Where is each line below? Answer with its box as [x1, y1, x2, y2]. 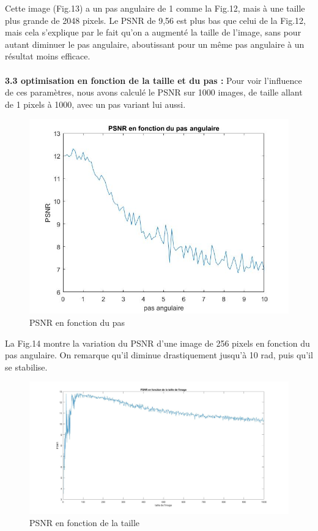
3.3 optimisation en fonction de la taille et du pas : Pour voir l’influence [5, 73, 302, 86]
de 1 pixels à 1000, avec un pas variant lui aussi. [5, 97, 186, 110]
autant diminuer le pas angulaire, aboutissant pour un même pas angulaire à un [5, 37, 305, 50]
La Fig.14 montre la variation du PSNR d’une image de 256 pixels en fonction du [5, 336, 310, 349]
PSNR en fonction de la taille [29, 516, 140, 529]
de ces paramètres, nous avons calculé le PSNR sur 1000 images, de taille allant [5, 86, 303, 99]
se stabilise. [5, 360, 48, 373]
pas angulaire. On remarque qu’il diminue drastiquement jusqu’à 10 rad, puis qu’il [5, 348, 313, 361]
